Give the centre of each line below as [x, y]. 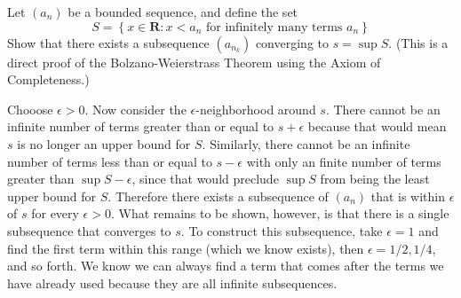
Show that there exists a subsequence [108, 42]
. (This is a [418, 42]
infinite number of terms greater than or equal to [141, 126]
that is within [408, 196]
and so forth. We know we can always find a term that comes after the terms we [226, 266]
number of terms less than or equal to [110, 161]
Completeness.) [48, 79]
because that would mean [377, 126]
